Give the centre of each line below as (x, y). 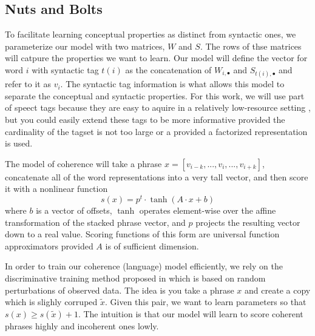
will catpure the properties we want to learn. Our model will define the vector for (156, 58)
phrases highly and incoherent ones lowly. (82, 325)
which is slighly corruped (51, 302)
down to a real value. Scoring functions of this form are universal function (142, 234)
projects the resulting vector (248, 222)
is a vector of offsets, (74, 210)
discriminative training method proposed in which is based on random (135, 278)
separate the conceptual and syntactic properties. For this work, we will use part (155, 95)
